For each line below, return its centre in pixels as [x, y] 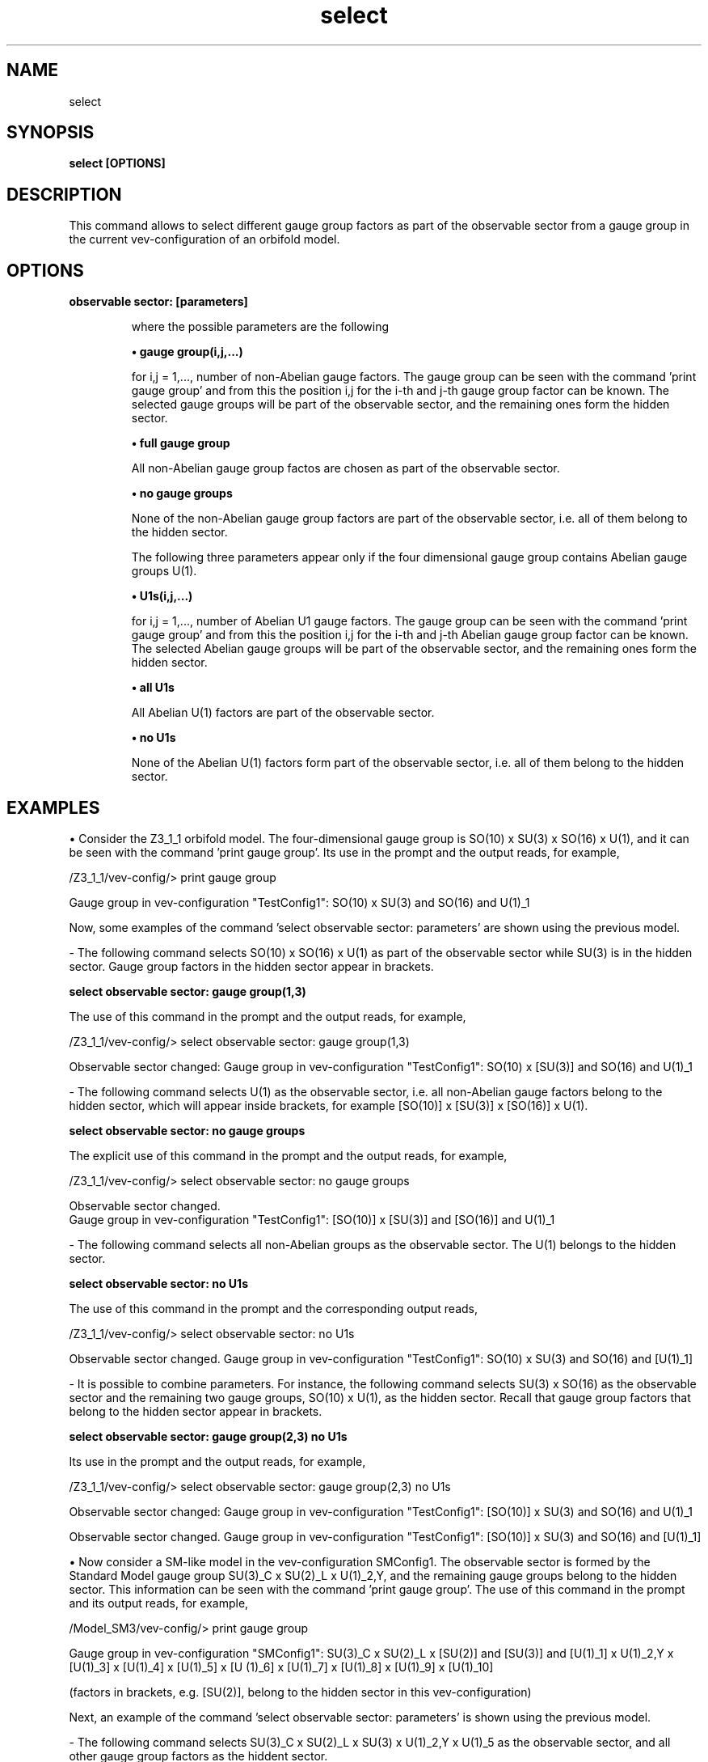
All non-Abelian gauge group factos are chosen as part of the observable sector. [346, 468]
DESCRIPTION [64, 194]
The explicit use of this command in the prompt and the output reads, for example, [288, 1155]
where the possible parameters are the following [260, 327]
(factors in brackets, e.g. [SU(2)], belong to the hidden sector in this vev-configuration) [300, 1692]
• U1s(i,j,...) [162, 596]
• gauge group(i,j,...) [187, 352]
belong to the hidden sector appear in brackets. [196, 1411]
